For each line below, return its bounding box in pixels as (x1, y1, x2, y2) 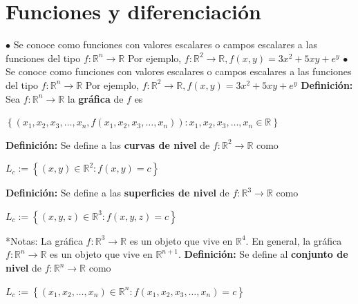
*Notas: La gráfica (6, 233, 83, 247)
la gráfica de (67, 91, 124, 105)
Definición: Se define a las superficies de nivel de (6, 185, 229, 200)
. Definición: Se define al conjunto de (178, 247, 348, 261)
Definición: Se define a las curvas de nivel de (6, 137, 210, 152)
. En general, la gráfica (245, 233, 342, 247)
